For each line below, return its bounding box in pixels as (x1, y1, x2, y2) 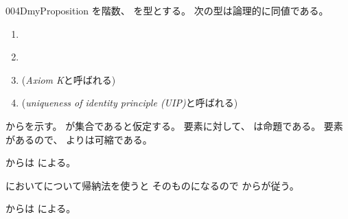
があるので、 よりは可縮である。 (5, 132, 152, 146)
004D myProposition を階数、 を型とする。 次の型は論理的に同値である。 (5, 3, 329, 17)
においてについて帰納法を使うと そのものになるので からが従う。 (5, 178, 299, 192)
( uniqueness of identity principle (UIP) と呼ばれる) (21, 95, 238, 110)
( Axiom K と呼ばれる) (21, 72, 116, 87)
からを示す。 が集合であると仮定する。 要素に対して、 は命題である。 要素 (5, 118, 343, 132)
